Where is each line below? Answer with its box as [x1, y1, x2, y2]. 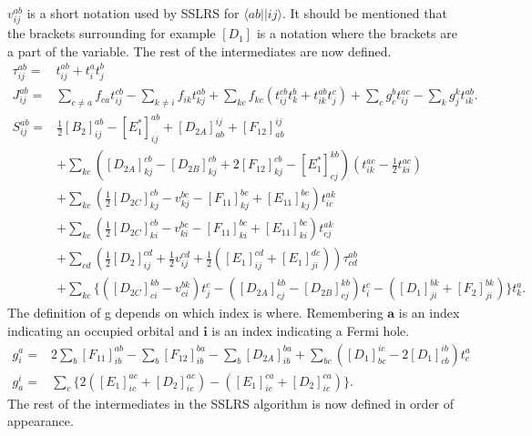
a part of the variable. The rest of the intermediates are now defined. [7, 41, 392, 60]
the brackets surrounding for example [7, 24, 216, 43]
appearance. [7, 411, 74, 431]
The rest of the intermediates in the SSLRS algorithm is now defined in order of [7, 393, 455, 412]
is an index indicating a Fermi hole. [211, 320, 410, 340]
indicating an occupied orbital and [7, 320, 199, 340]
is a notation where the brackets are [256, 24, 457, 43]
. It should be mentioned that [281, 4, 447, 22]
